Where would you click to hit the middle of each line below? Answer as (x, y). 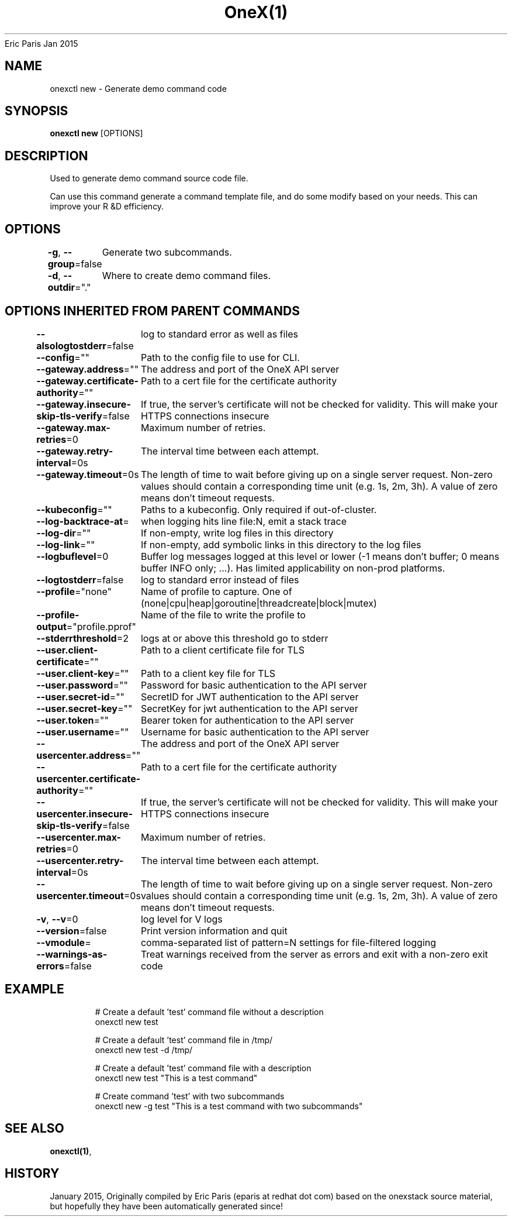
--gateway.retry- (75, 451)
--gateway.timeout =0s (88, 474)
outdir (61, 288)
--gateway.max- (73, 427)
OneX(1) (256, 12)
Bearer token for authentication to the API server (247, 720)
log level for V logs (181, 919)
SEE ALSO (34, 1129)
